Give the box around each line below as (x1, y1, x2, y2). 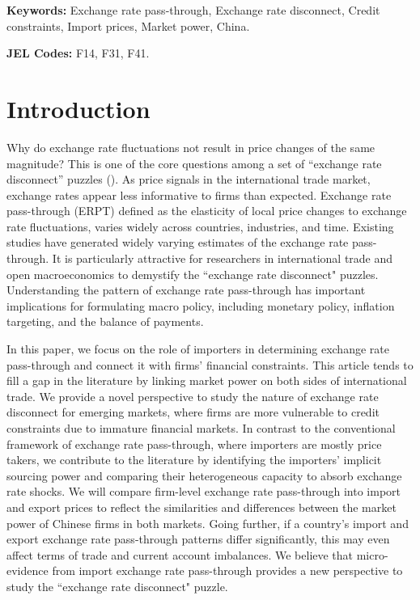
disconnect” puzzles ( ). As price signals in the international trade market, (6, 171, 371, 188)
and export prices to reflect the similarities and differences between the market (6, 498, 397, 515)
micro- (356, 546, 388, 563)
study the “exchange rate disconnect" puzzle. (6, 577, 228, 594)
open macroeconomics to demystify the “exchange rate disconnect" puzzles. (6, 265, 379, 282)
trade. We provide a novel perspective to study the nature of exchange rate (6, 387, 379, 404)
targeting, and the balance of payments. (6, 313, 204, 330)
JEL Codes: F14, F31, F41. (6, 44, 150, 61)
